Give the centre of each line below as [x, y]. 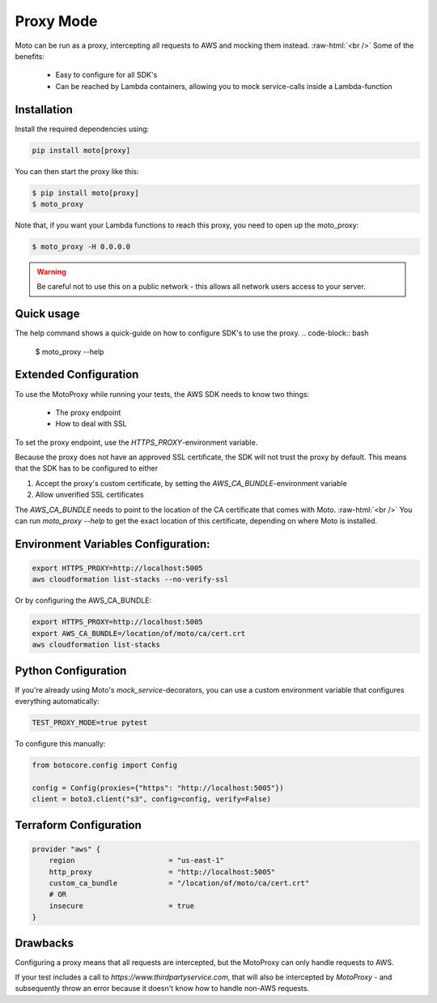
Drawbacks [45, 943]
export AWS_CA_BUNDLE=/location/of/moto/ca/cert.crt [139, 633]
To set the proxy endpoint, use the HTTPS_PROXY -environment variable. [136, 442]
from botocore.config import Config [105, 765]
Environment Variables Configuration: [112, 544]
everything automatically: [57, 702]
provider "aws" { [66, 849]
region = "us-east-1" [136, 860]
